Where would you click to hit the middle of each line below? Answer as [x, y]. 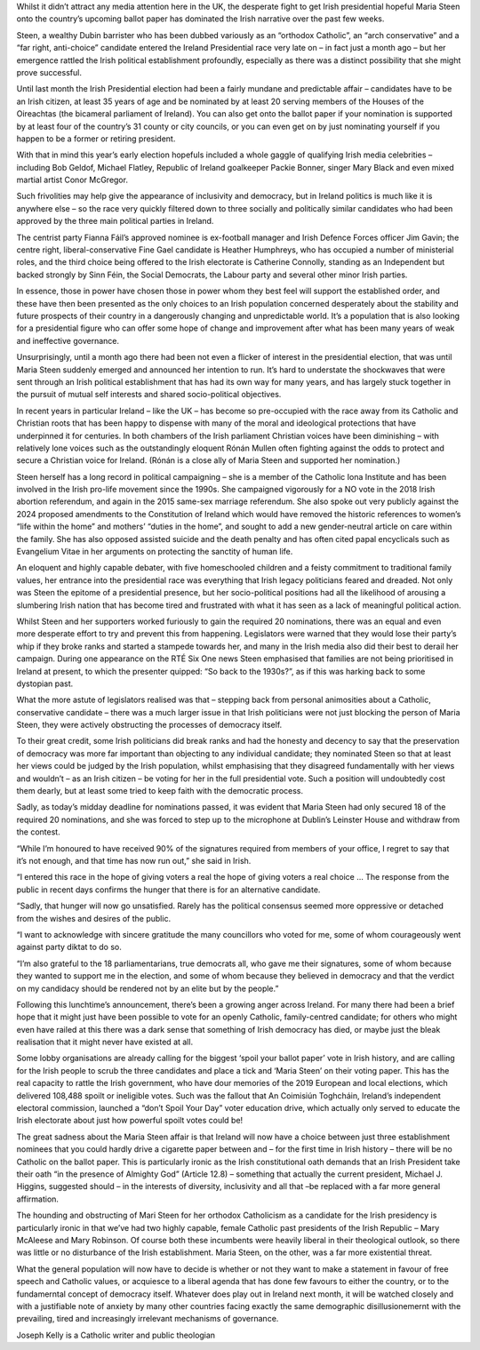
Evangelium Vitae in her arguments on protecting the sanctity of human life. [155, 552]
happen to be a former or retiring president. [96, 139]
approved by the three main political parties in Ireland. [115, 221]
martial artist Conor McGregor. [72, 180]
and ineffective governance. [68, 340]
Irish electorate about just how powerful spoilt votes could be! [130, 1121]
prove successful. [49, 72]
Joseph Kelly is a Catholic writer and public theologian [116, 1335]
